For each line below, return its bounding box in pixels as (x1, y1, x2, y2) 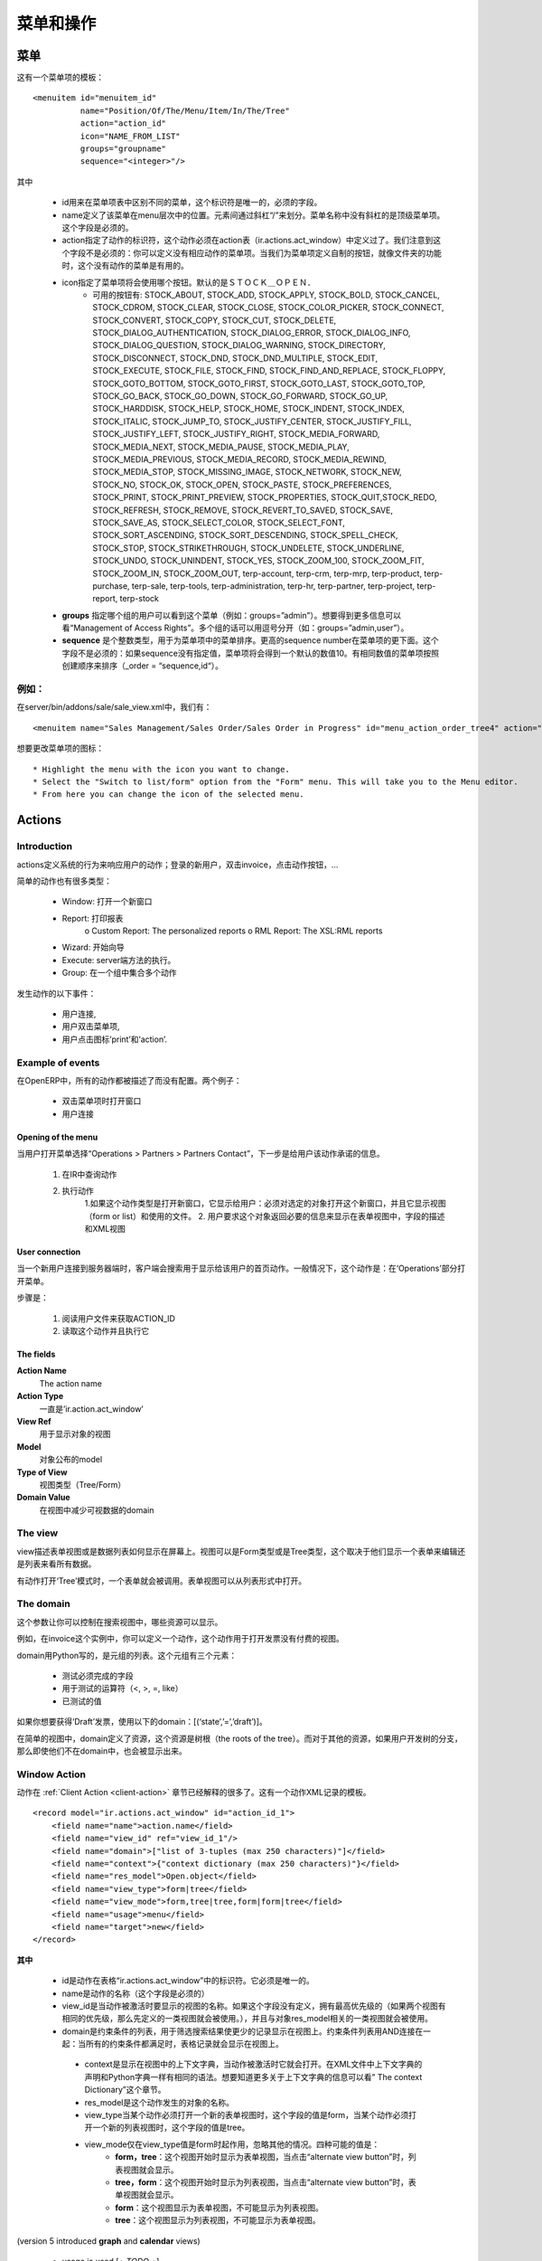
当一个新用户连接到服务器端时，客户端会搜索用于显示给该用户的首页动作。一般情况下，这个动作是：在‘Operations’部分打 (16, 1263, 465, 1274)
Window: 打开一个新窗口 (61, 896, 153, 907)
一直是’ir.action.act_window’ (39, 1403, 144, 1414)
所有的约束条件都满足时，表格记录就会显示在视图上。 (85, 2039, 284, 2049)
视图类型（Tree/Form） (39, 1479, 126, 1490)
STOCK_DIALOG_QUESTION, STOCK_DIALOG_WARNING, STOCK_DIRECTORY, (92, 340, 386, 351)
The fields (16, 1348, 56, 1360)
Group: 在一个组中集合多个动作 (61, 968, 177, 979)
